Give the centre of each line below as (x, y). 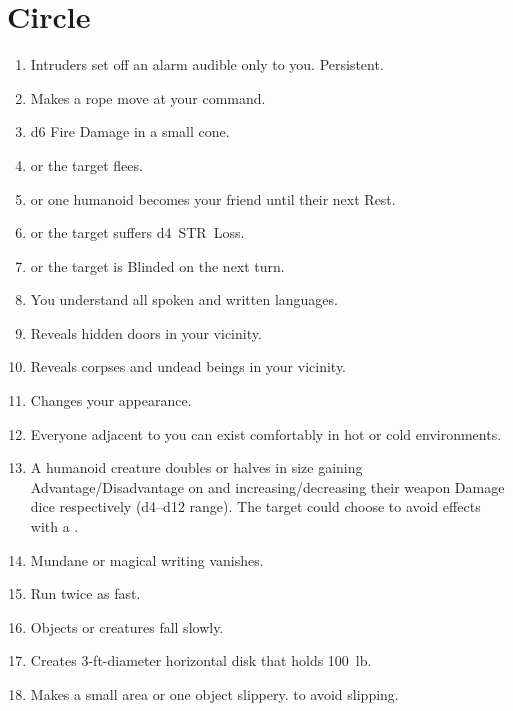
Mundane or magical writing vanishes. (147, 559)
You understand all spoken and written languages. (184, 299)
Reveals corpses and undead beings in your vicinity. (188, 366)
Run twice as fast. (85, 593)
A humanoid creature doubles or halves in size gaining (196, 467)
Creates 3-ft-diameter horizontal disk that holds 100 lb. (201, 660)
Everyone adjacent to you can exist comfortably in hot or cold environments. (266, 433)
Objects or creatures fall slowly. (127, 626)
